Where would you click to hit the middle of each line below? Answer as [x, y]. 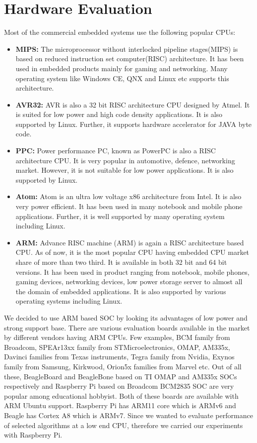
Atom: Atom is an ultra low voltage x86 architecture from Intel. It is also [128, 196]
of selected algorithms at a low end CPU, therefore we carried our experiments [124, 425]
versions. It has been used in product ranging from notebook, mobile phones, [132, 272]
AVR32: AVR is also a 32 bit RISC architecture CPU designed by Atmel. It [133, 104]
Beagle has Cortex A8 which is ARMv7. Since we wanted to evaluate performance [128, 415]
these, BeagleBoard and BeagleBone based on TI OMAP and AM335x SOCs [121, 376]
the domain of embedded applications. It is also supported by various [121, 291]
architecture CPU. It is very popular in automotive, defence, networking [125, 160]
